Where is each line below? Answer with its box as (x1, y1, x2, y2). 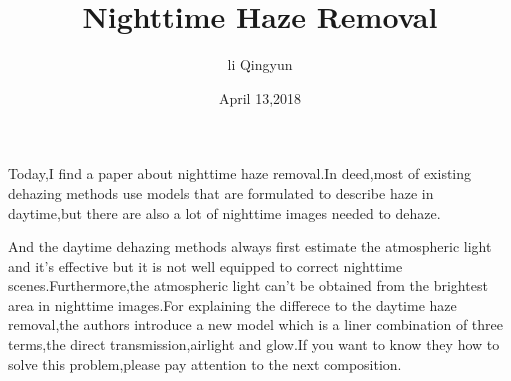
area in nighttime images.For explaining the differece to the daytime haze (8, 294, 457, 315)
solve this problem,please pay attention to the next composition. (8, 353, 402, 374)
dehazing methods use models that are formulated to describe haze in (8, 182, 434, 203)
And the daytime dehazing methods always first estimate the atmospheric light (8, 236, 492, 257)
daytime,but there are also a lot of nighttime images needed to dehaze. (8, 202, 441, 223)
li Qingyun (227, 54, 293, 75)
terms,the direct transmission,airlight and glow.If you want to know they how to (8, 334, 500, 355)
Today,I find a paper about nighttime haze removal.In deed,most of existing (8, 163, 472, 184)
